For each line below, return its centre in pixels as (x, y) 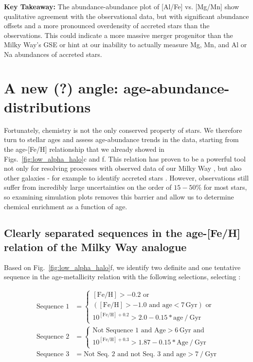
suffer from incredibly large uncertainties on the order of (88, 187)
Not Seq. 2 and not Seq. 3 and (129, 354)
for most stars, (225, 187)
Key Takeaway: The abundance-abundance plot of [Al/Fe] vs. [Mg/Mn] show (122, 6)
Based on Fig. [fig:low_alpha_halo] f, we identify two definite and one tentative (122, 267)
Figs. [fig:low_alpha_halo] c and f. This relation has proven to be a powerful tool (125, 158)
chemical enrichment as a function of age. (66, 206)
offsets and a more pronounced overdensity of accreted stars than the (107, 26)
